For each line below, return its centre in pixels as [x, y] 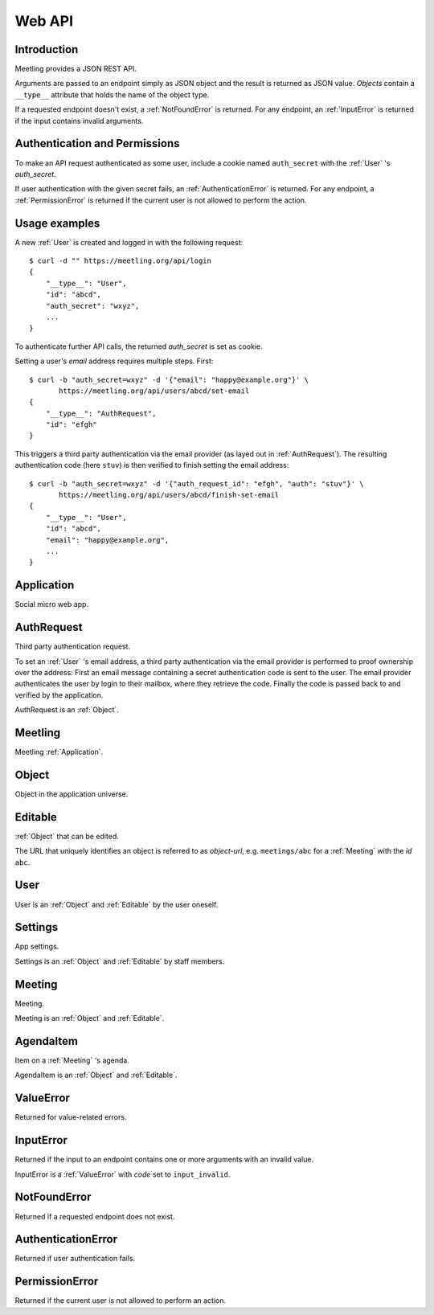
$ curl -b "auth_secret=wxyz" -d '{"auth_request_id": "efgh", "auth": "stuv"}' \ [197, 483]
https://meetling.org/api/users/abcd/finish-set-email [169, 495]
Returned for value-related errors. [71, 1117]
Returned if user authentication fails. [75, 1259]
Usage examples [57, 223]
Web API [44, 21]
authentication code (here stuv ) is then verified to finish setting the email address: [152, 465]
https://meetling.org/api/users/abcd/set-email [154, 391]
